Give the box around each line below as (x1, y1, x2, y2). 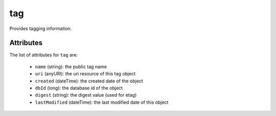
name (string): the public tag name (35, 64, 107, 70)
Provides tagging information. (9, 25, 72, 32)
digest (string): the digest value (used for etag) (35, 92, 137, 98)
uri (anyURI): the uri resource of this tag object (35, 71, 135, 77)
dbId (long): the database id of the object (35, 85, 123, 91)
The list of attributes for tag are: (9, 52, 78, 58)
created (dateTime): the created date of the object (35, 78, 143, 84)
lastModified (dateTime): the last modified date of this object (35, 99, 169, 105)
